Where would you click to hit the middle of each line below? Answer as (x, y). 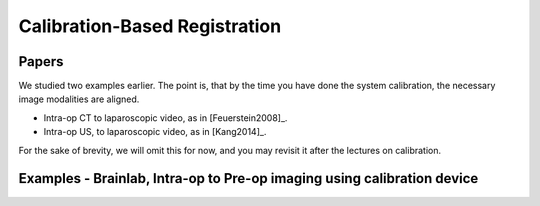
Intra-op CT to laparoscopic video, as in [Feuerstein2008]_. (165, 117)
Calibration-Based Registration (150, 26)
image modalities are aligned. (79, 99)
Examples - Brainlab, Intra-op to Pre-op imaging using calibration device (248, 178)
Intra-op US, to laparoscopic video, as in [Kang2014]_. (155, 132)
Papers (41, 61)
